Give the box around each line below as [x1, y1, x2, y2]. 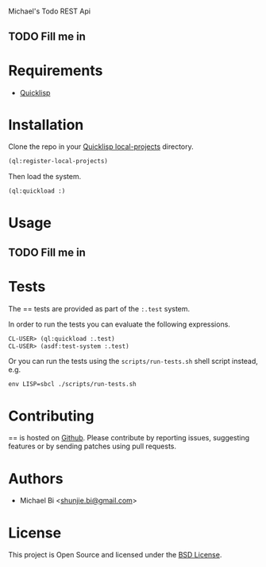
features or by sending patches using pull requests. [8, 441, 177, 452]
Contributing [8, 407, 94, 424]
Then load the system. [8, 172, 82, 182]
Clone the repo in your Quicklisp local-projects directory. [8, 142, 194, 151]
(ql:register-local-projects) [8, 158, 109, 166]
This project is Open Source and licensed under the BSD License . [8, 550, 222, 560]
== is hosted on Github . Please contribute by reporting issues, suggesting [8, 433, 250, 443]
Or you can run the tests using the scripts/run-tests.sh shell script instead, [8, 357, 258, 366]
